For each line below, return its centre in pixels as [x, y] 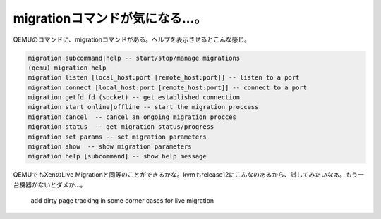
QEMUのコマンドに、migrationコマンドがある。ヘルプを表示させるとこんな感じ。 [132, 39]
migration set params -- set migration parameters [117, 137]
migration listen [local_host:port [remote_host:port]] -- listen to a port [164, 78]
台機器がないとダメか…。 [50, 184]
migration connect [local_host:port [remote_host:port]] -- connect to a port [167, 87]
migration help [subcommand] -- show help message [117, 156]
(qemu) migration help [67, 68]
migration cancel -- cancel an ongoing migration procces [132, 117]
